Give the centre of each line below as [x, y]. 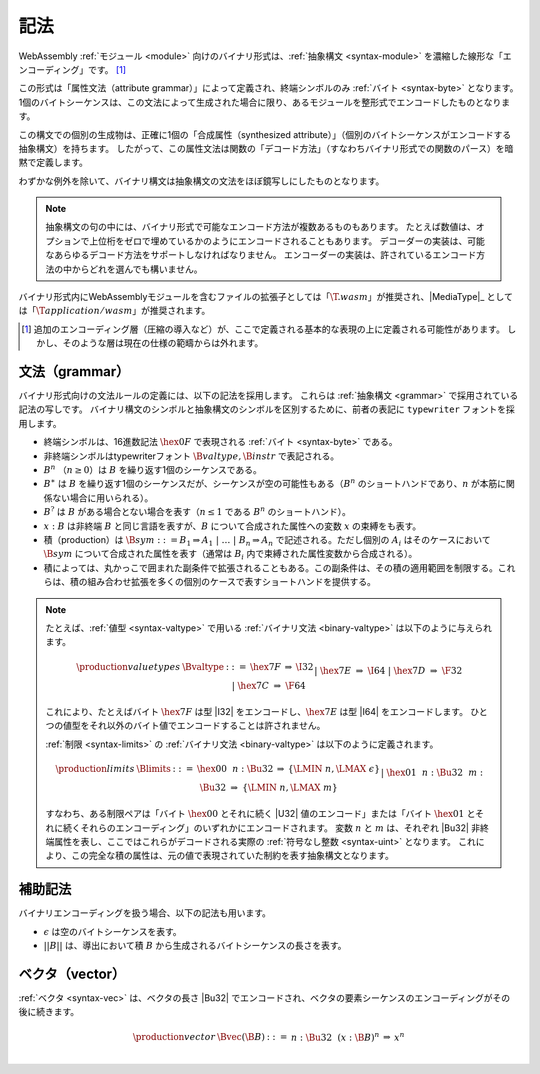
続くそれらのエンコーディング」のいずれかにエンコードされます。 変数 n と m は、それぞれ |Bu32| [266, 827]
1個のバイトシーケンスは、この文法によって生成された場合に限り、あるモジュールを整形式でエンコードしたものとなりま [264, 102]
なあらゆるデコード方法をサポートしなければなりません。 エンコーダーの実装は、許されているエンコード [261, 255]
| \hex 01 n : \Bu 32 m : [432, 772]
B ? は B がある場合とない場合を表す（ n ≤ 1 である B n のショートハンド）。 [197, 511]
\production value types [128, 666]
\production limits [95, 768]
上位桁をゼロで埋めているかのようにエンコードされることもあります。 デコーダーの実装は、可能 [286, 241]
